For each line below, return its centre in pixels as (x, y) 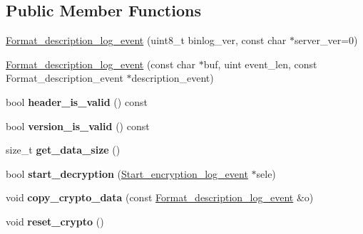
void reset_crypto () (55, 221)
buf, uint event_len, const (260, 64)
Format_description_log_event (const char (101, 64)
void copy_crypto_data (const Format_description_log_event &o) (160, 197)
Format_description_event (65, 78)
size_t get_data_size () (63, 150)
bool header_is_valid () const (77, 101)
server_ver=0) (326, 40)
